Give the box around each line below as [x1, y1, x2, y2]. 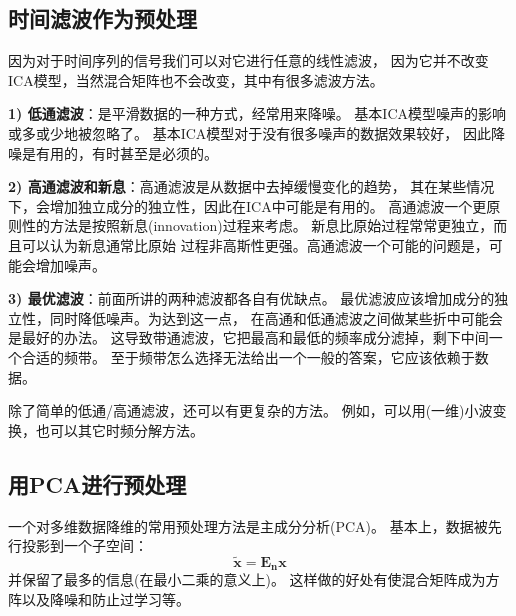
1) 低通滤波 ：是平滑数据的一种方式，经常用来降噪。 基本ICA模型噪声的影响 [8, 103, 506, 124]
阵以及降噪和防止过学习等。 [8, 588, 190, 609]
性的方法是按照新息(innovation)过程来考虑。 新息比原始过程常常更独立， [21, 215, 494, 236]
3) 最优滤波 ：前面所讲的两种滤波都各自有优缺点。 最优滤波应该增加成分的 [8, 288, 495, 309]
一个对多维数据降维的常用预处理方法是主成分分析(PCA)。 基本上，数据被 [8, 515, 488, 536]
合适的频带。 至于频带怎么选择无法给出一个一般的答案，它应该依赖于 [21, 346, 475, 367]
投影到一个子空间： [21, 535, 148, 556]
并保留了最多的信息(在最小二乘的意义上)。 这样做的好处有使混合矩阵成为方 [8, 569, 500, 590]
